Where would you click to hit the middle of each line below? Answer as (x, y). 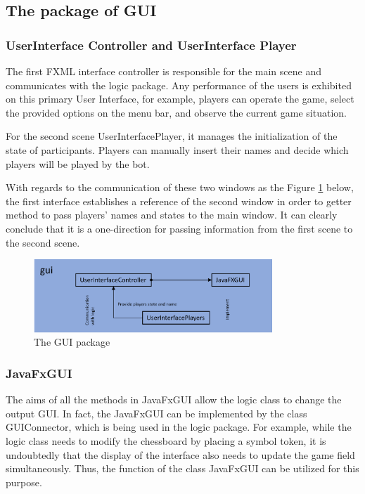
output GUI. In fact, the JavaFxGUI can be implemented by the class (156, 413)
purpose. (24, 482)
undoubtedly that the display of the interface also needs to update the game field (180, 454)
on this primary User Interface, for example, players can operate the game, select (180, 99)
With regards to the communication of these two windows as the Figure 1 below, (180, 187)
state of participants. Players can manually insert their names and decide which (177, 149)
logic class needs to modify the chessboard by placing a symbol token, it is (166, 440)
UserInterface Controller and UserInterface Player (151, 45)
